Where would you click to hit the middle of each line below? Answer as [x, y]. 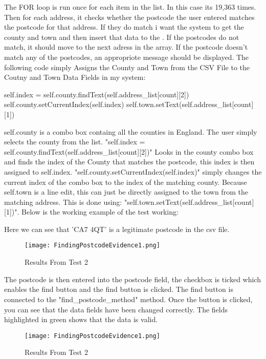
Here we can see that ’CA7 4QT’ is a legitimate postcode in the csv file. [117, 229]
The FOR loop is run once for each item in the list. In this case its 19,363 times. [130, 7]
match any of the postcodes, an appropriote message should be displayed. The [127, 57]
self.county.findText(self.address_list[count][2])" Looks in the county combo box [129, 151]
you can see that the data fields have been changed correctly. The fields [116, 309]
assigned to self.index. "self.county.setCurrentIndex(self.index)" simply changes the [133, 171]
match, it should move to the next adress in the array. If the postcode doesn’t [126, 47]
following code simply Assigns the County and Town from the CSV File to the [127, 67]
